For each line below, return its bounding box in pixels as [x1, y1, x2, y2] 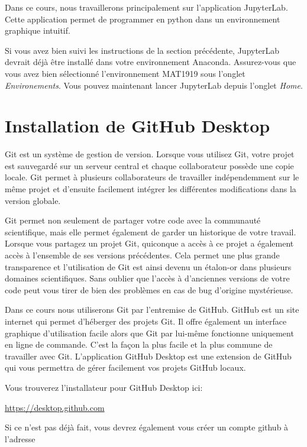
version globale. [5, 194, 61, 206]
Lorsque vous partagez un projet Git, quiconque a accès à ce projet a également [5, 237, 294, 250]
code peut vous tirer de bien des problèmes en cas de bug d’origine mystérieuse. [5, 283, 293, 296]
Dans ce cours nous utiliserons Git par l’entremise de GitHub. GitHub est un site [5, 303, 299, 316]
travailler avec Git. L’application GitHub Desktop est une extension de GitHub [5, 349, 292, 362]
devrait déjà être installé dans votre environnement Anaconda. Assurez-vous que [5, 56, 296, 68]
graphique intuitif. [5, 24, 70, 37]
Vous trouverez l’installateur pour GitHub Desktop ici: [5, 381, 203, 393]
